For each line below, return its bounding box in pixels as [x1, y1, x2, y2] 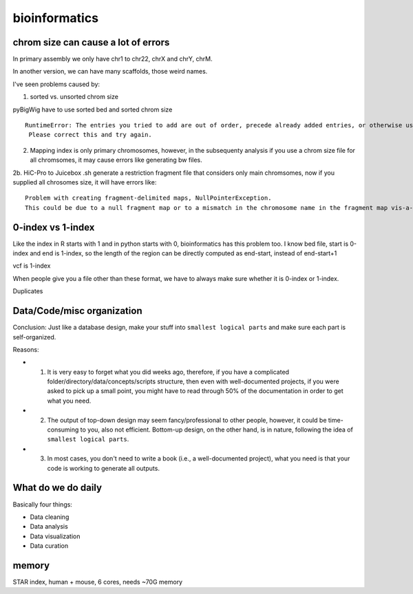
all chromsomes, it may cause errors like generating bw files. [30, 156, 202, 165]
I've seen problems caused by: [12, 80, 100, 88]
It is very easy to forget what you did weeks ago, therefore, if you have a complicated [47, 368, 289, 376]
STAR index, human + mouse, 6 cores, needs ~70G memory [12, 577, 182, 586]
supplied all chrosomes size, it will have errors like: [12, 178, 157, 186]
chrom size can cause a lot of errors [12, 36, 170, 48]
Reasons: [12, 345, 39, 354]
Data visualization [30, 532, 81, 540]
